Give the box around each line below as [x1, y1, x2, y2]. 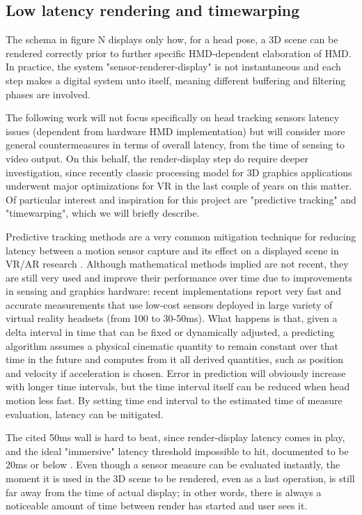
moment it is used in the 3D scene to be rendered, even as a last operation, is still [6, 471, 355, 486]
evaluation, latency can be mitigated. [6, 406, 164, 421]
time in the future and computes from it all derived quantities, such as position [6, 352, 344, 367]
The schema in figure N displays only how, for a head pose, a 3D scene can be [6, 32, 338, 47]
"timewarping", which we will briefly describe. [6, 206, 200, 220]
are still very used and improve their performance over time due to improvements [6, 270, 352, 284]
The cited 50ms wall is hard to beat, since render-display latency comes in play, [6, 430, 345, 445]
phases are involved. [6, 86, 90, 101]
